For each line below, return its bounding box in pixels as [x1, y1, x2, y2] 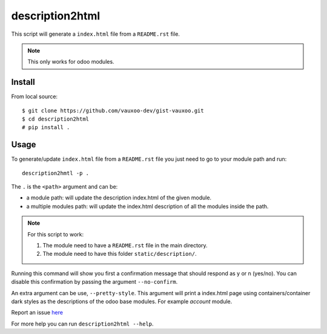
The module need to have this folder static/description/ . [42, 250, 197, 258]
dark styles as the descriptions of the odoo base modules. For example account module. [11, 298, 233, 305]
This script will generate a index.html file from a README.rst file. [11, 30, 180, 38]
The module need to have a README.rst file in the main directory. [42, 242, 208, 249]
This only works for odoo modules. [27, 58, 114, 65]
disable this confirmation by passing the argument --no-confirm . [11, 278, 178, 286]
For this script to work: [27, 230, 84, 238]
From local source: [11, 93, 58, 100]
